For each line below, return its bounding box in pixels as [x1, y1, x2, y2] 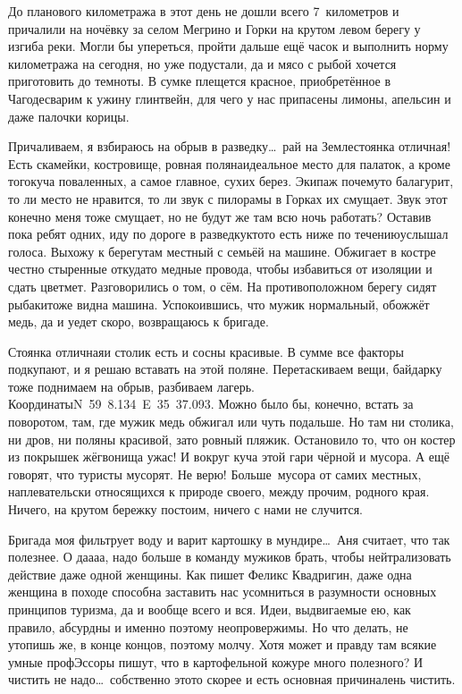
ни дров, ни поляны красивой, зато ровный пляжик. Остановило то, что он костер [8, 429, 456, 448]
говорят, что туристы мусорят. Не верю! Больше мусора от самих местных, [8, 464, 422, 483]
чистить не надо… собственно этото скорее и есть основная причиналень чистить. [8, 670, 456, 689]
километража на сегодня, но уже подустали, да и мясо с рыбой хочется [8, 54, 397, 72]
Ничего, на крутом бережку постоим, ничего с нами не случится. [8, 500, 364, 519]
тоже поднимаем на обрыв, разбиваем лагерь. [8, 377, 255, 395]
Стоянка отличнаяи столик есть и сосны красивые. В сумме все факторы [8, 342, 404, 360]
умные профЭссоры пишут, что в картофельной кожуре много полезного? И [8, 652, 424, 671]
